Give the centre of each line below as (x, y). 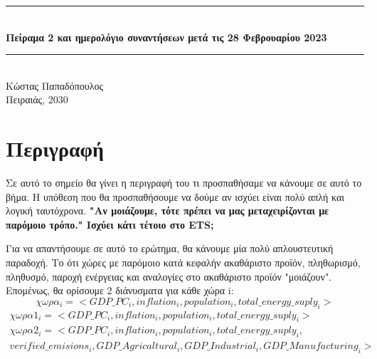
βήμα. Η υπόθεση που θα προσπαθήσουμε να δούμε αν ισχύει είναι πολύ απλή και (175, 196)
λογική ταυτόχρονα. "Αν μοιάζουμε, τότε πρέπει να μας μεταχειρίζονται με (168, 210)
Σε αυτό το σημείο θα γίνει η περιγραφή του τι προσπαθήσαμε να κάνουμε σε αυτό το (184, 183)
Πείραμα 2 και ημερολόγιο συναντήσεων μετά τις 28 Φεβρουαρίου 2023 (166, 37)
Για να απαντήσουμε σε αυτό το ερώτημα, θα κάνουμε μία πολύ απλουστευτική (170, 248)
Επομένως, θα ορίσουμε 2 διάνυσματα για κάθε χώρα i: (120, 290)
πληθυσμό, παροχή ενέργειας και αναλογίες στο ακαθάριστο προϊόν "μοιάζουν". (169, 276)
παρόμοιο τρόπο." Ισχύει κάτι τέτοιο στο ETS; (110, 224)
